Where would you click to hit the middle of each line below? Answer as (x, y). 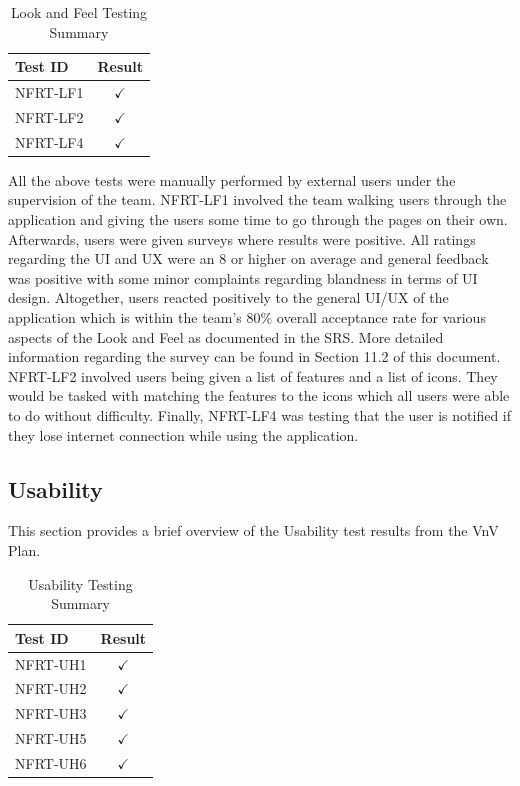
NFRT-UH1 (51, 663)
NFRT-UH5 (51, 738)
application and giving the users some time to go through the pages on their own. (258, 219)
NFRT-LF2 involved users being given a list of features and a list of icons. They (253, 375)
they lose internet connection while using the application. (183, 434)
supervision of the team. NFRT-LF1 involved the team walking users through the (257, 199)
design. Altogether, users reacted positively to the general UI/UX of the (228, 297)
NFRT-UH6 (51, 762)
